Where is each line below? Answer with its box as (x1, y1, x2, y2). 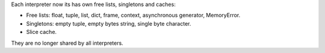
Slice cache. (26, 29, 57, 36)
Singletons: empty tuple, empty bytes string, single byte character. (26, 20, 191, 27)
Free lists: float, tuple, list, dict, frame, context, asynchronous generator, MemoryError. (26, 12, 241, 19)
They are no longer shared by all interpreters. (11, 39, 123, 46)
